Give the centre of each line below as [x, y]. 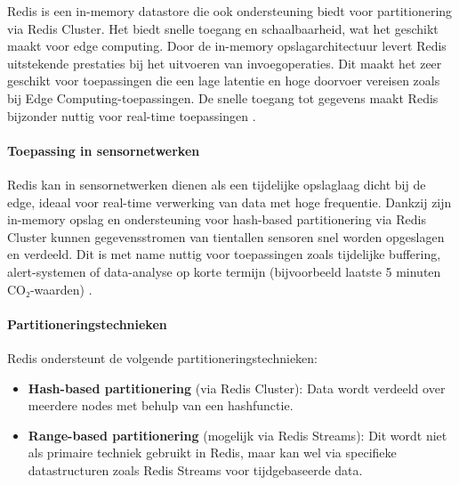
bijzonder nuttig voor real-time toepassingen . [132, 115]
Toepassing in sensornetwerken [104, 150]
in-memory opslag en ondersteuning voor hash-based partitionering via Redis [217, 219]
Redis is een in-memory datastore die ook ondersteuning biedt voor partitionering [230, 11]
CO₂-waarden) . [50, 289]
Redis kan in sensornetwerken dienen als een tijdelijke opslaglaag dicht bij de [217, 184]
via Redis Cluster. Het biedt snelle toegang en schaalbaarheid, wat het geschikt [223, 28]
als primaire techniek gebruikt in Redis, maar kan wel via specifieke [212, 453]
